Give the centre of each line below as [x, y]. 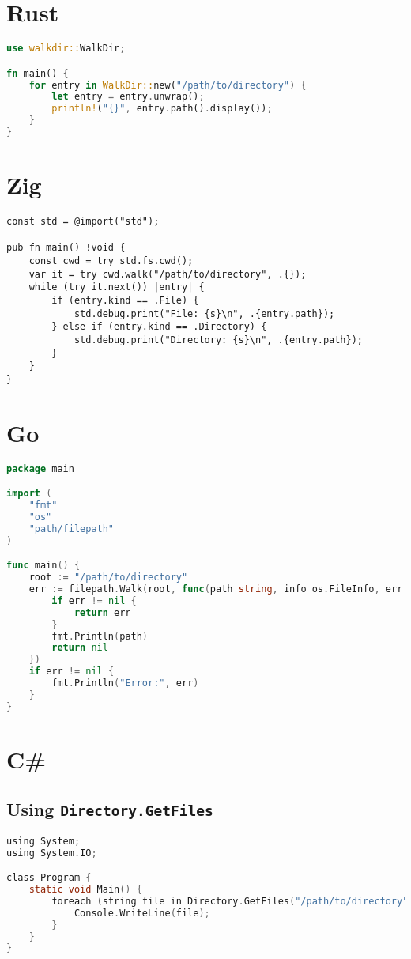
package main [40, 468]
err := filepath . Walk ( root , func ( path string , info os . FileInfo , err [216, 589]
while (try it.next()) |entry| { [117, 287]
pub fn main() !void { [66, 248]
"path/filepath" [72, 529]
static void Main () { [85, 890]
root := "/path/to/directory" [108, 578]
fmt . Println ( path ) [100, 636]
